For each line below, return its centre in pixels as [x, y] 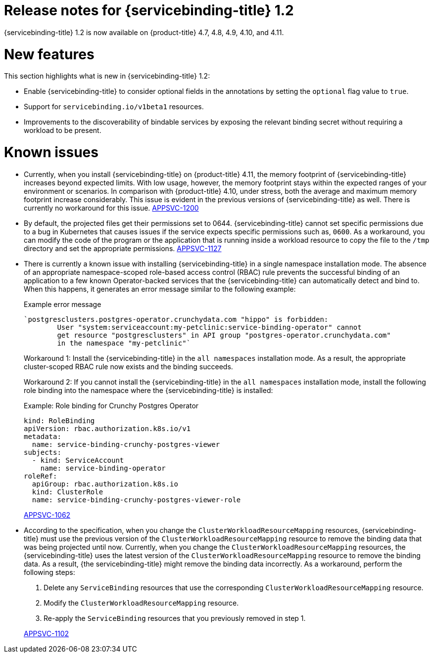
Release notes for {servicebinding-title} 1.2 [149, 10]
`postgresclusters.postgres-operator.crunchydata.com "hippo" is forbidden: [176, 319]
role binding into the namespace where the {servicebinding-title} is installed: [148, 390]
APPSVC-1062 [47, 515]
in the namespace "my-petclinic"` [124, 343]
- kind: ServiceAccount [78, 460]
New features [49, 54]
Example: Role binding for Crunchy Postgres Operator [111, 405]
